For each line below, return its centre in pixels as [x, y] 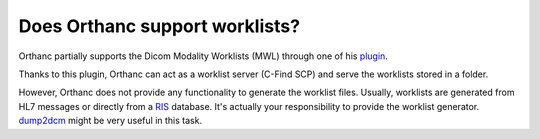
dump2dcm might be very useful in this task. [110, 121]
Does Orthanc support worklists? [159, 26]
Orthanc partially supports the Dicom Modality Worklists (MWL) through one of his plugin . [203, 56]
